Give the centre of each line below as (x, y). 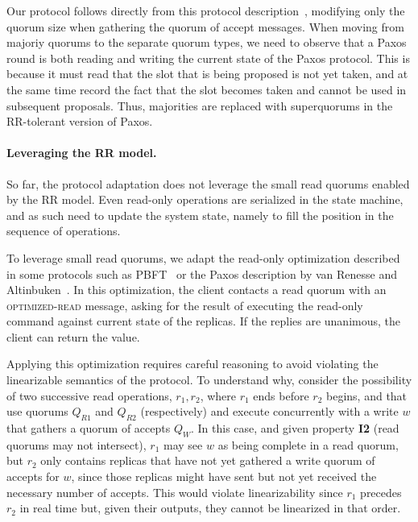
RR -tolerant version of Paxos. (80, 121)
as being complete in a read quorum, (308, 444)
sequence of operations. (64, 231)
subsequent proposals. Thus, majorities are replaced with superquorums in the (200, 105)
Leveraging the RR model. (82, 153)
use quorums (37, 411)
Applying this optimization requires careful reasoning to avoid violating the (192, 364)
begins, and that (367, 395)
